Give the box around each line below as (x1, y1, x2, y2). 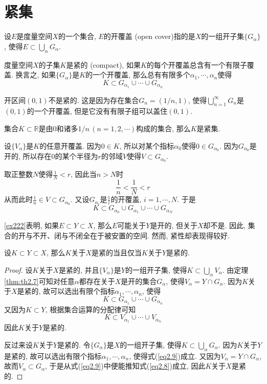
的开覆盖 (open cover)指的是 (103, 31, 195, 42)
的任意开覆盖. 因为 (39, 140, 101, 151)
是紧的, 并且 (59, 264, 99, 275)
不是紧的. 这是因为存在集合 (48, 94, 139, 105)
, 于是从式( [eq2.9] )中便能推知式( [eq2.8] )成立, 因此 (44, 360, 206, 371)
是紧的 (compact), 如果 (66, 59, 141, 70)
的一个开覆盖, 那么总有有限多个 (85, 69, 190, 80)
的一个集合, (58, 31, 96, 42)
